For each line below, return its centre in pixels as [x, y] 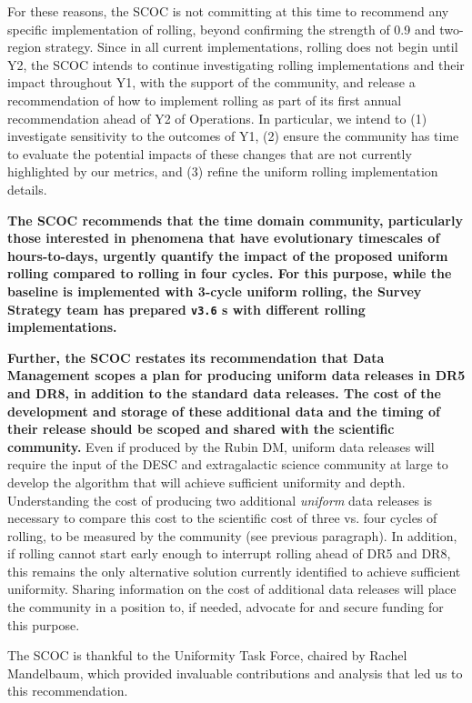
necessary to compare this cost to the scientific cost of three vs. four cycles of [222, 518]
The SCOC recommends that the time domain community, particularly [235, 220]
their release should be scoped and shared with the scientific [201, 429]
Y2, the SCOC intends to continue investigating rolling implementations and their [236, 64]
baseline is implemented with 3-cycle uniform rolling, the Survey [215, 291]
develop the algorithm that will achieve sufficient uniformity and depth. [206, 482]
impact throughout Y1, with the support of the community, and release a [211, 82]
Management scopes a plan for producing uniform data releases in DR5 [236, 375]
